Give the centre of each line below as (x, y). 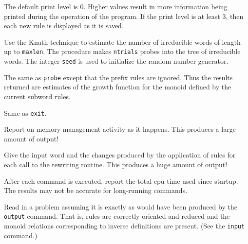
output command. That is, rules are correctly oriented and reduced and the (117, 216)
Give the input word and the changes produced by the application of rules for (120, 155)
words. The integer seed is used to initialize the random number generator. (116, 61)
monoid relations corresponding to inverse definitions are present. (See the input (124, 226)
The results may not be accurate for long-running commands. (96, 190)
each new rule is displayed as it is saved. (64, 26)
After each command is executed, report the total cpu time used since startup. (121, 181)
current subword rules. (37, 96)
